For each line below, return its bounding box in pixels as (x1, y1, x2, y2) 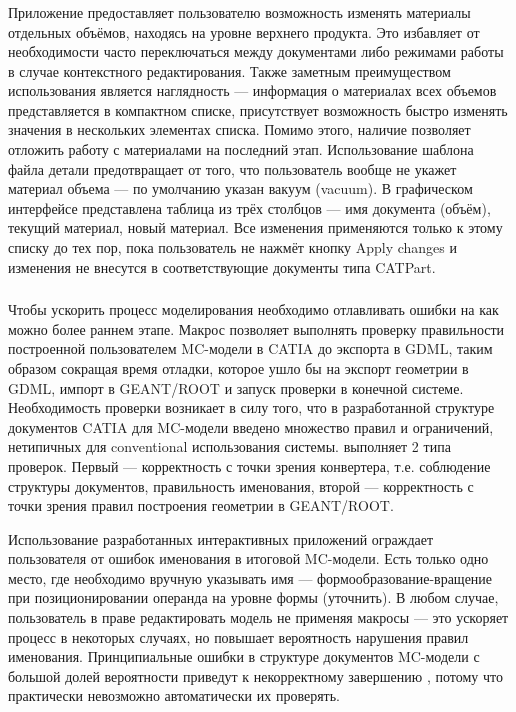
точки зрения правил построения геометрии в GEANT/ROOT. (8, 495, 394, 516)
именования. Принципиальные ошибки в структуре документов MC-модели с (8, 646, 480, 667)
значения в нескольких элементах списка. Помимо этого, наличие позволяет (8, 119, 471, 140)
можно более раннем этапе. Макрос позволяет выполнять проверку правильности (8, 318, 505, 339)
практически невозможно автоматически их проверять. (8, 685, 340, 706)
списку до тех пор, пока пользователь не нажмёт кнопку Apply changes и (8, 237, 457, 258)
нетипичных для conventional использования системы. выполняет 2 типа (8, 436, 451, 457)
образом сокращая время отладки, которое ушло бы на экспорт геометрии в (8, 357, 469, 378)
